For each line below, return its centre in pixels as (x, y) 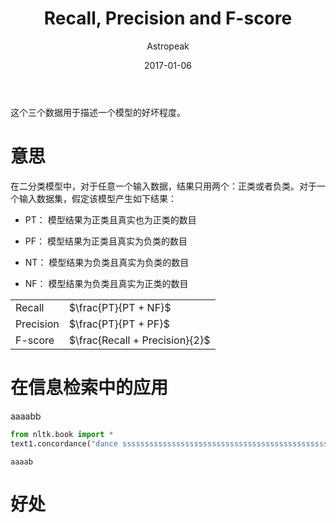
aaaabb (26, 416)
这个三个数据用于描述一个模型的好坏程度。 (98, 112)
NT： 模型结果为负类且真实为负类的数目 (107, 262)
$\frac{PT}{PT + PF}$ (119, 324)
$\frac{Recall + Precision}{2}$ (139, 340)
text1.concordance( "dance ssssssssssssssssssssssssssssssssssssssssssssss (169, 443)
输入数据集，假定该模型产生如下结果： (97, 198)
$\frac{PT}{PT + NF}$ (120, 307)
